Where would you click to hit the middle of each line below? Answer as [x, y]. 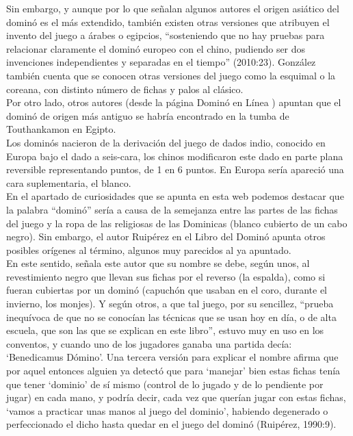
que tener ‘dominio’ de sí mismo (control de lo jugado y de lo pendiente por [165, 384]
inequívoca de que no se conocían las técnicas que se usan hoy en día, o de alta [171, 317]
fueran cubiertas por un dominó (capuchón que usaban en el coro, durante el [167, 290]
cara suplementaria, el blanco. [69, 182]
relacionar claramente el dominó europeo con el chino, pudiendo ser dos [156, 48]
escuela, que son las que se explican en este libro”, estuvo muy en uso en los [165, 330]
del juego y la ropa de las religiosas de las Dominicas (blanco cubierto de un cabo [177, 223]
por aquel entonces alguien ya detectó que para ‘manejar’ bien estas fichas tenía [173, 371]
